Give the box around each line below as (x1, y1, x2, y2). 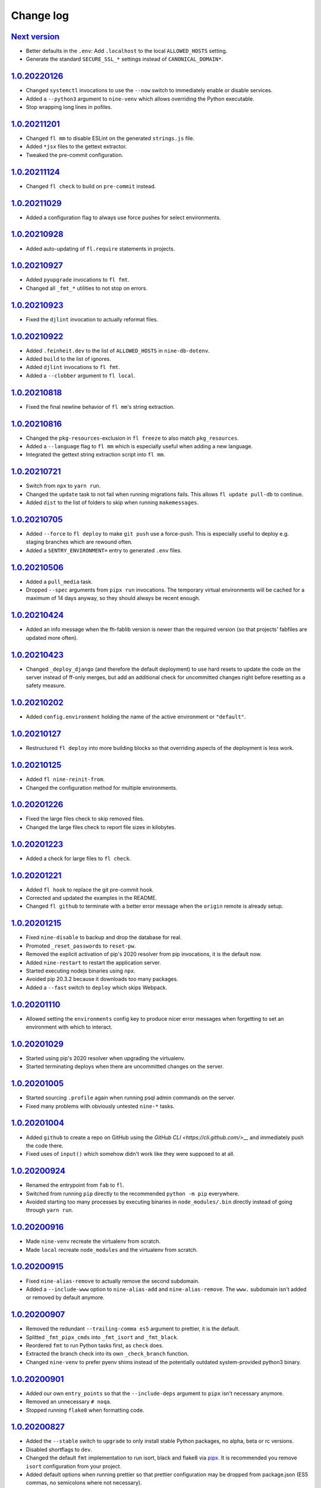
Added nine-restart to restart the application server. (26, 959, 162, 966)
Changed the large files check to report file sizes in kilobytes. (26, 823, 177, 830)
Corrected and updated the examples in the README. (26, 895, 158, 902)
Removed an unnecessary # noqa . (26, 1398, 112, 1405)
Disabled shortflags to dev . (26, 1446, 92, 1453)
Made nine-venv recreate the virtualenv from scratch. (26, 1238, 160, 1245)
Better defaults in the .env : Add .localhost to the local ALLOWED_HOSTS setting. (26, 48, 228, 55)
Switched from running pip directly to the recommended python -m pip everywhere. (26, 1190, 240, 1197)
